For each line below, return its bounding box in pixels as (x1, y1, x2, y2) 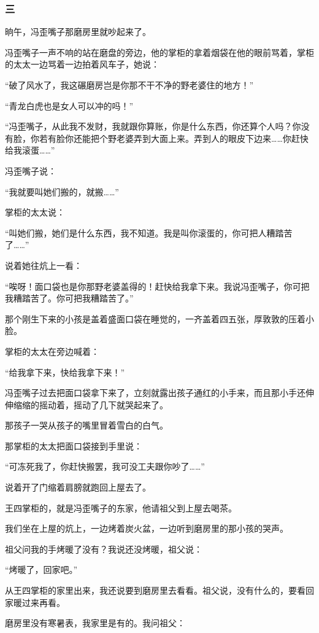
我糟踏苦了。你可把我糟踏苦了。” (5, 292, 134, 305)
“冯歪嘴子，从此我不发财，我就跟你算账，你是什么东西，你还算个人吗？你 (5, 120, 301, 133)
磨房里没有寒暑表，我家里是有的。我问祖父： (5, 616, 185, 629)
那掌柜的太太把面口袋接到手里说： (5, 439, 142, 452)
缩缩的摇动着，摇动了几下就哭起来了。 (13, 398, 168, 411)
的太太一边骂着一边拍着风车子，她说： (5, 58, 159, 71)
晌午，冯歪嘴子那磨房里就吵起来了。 (5, 25, 151, 38)
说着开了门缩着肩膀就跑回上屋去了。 (5, 481, 151, 494)
